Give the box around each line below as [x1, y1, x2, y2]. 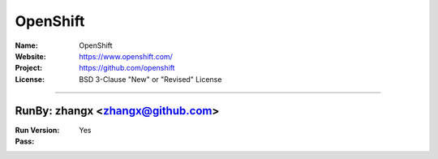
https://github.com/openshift [79, 63, 175, 73]
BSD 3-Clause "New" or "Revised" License [79, 74, 222, 84]
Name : [15, 41, 38, 50]
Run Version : [15, 125, 60, 135]
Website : [15, 51, 46, 61]
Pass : [15, 136, 35, 146]
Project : [15, 63, 43, 73]
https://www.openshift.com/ [79, 51, 174, 61]
